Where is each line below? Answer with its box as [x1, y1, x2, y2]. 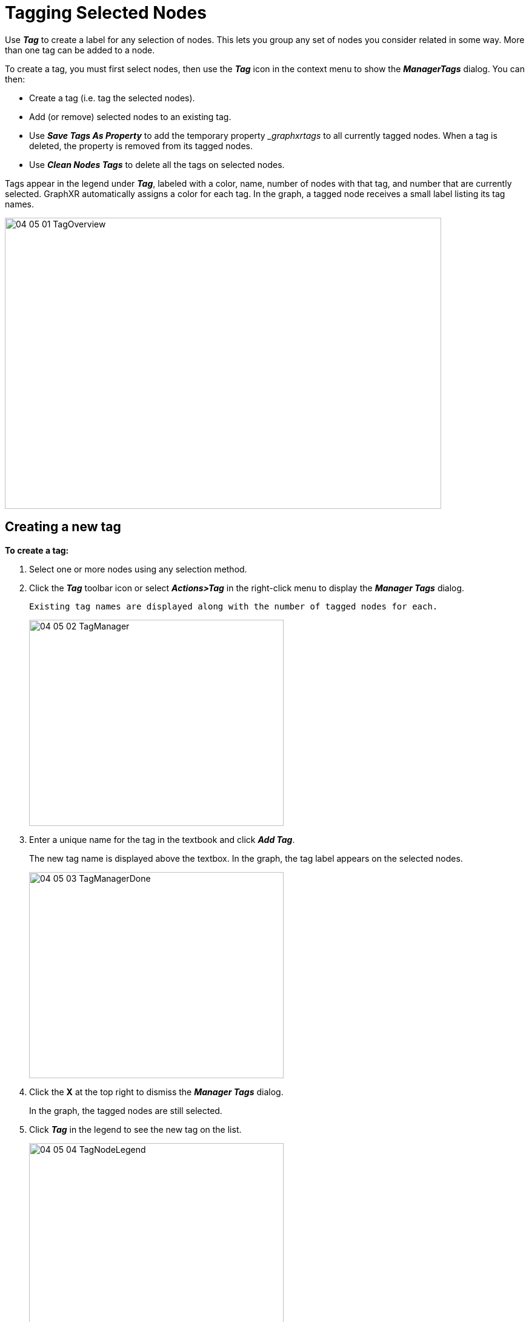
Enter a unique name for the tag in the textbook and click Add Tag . [29, 834, 295, 845]
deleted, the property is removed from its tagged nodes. [29, 140, 253, 151]
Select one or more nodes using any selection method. [29, 563, 247, 574]
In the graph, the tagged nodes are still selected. [29, 1105, 222, 1116]
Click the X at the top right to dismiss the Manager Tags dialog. [29, 1086, 284, 1097]
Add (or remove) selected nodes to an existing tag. [29, 111, 231, 122]
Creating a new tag [5, 519, 121, 535]
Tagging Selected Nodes [5, 2, 207, 23]
